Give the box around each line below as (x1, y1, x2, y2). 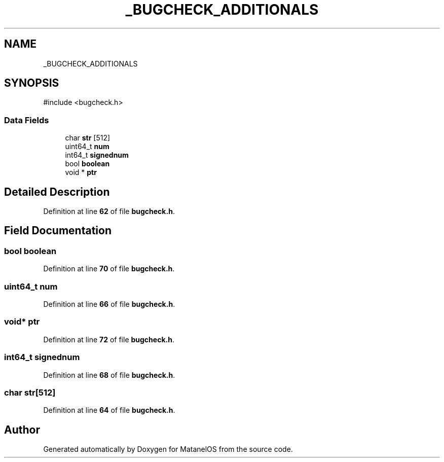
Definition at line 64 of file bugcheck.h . (43, 406, 175, 415)
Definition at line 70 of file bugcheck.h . (43, 264, 175, 273)
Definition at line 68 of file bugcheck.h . (43, 370, 175, 379)
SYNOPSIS (4, 77, 59, 90)
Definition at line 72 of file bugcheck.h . (43, 335, 174, 344)
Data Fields (4, 115, 49, 125)
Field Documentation (4, 224, 112, 237)
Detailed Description (4, 185, 110, 198)
